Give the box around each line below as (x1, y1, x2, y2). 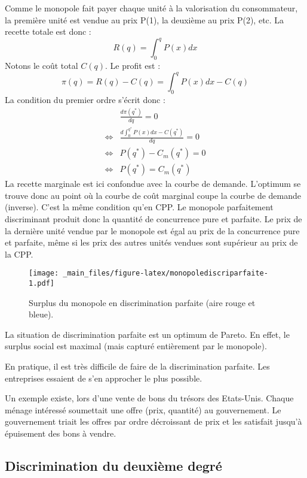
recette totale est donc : (5, 25, 91, 38)
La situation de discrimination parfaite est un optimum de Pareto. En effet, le (5, 328, 290, 340)
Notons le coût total (5, 59, 78, 72)
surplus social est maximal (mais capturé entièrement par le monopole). (5, 340, 267, 352)
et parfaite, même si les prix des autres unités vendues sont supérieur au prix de (5, 236, 298, 249)
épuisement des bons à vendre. (5, 426, 116, 439)
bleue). (29, 308, 54, 320)
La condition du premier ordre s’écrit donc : (5, 93, 165, 105)
